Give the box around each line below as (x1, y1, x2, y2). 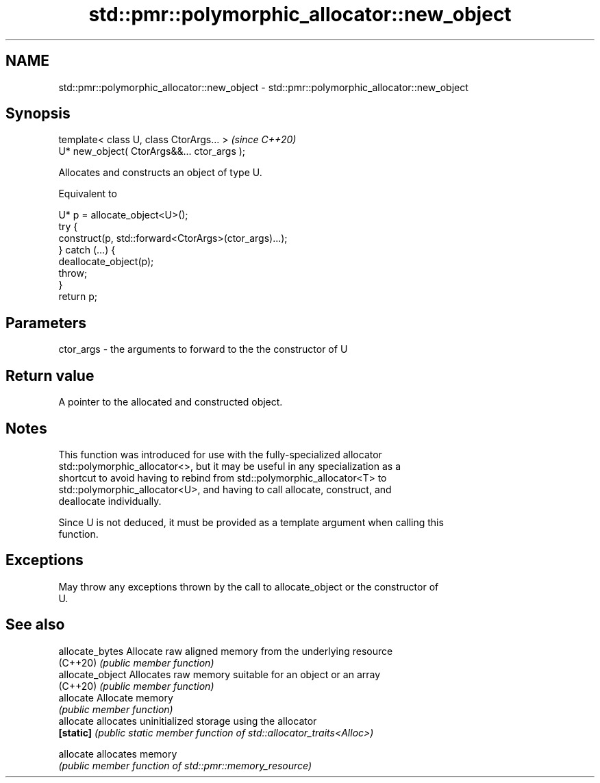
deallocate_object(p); (58, 256, 154, 268)
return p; (58, 290, 97, 303)
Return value (5, 366, 95, 384)
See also (5, 616, 65, 634)
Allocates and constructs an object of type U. (58, 166, 262, 179)
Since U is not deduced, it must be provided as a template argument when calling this (58, 516, 444, 528)
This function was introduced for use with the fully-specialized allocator (58, 448, 382, 460)
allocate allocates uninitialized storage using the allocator (58, 714, 317, 727)
